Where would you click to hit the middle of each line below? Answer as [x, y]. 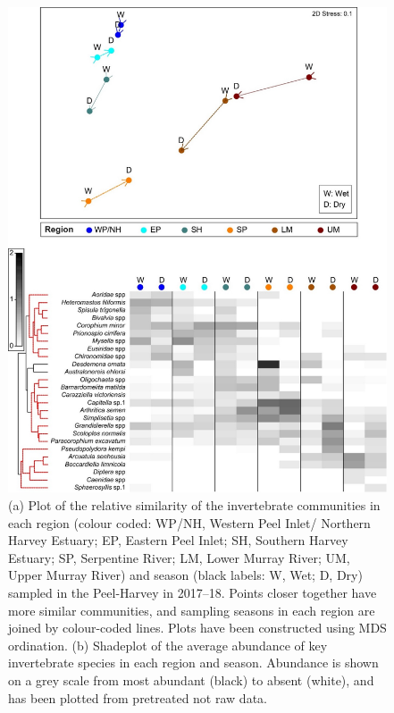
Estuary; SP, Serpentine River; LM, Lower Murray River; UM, [179, 557]
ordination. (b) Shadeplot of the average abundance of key [168, 645]
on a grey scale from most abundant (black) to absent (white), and [191, 679]
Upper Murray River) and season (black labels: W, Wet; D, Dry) [185, 575]
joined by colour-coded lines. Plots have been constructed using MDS [197, 628]
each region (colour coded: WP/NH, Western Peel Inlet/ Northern [189, 522]
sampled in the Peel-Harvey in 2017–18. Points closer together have [193, 592]
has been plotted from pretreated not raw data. [138, 697]
